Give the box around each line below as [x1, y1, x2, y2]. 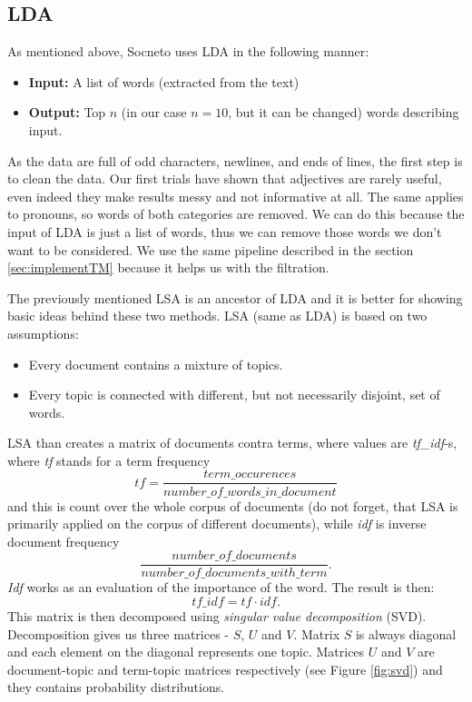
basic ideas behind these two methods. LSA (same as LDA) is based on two [7, 306, 428, 325]
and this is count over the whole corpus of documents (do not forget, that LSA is [7, 496, 458, 515]
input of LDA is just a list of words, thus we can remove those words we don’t [7, 222, 442, 241]
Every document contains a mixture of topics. [28, 354, 283, 373]
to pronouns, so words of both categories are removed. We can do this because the [7, 204, 465, 223]
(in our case [121, 103, 187, 122]
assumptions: [7, 323, 79, 342]
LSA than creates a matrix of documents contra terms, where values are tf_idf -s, [7, 433, 457, 452]
